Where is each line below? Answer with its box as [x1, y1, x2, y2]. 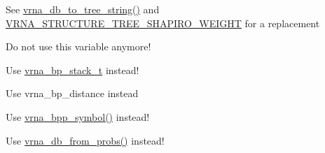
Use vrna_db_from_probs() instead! [6, 133, 165, 147]
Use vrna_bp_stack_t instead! [6, 62, 139, 77]
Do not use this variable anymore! [6, 39, 151, 54]
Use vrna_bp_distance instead [6, 86, 139, 101]
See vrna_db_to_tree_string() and [6, 2, 160, 16]
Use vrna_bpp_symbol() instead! [6, 109, 150, 124]
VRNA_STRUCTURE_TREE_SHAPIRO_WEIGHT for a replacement [6, 15, 320, 30]
